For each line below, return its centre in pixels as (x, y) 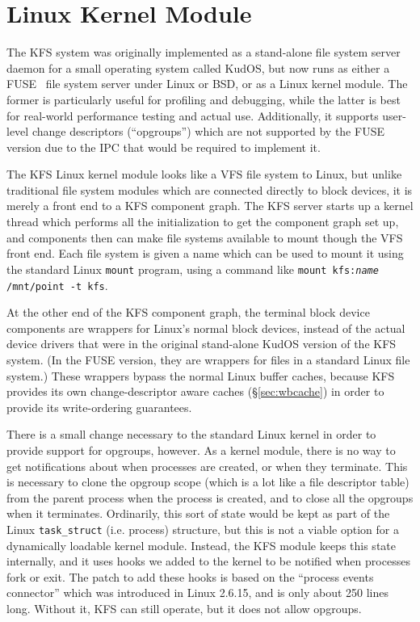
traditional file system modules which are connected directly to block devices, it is (210, 189)
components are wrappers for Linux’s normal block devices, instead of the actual (206, 328)
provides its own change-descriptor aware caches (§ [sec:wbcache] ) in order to (195, 391)
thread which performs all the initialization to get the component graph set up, (203, 222)
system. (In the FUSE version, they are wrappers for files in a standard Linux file (208, 359)
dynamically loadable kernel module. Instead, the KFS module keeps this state (201, 545)
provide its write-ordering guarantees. (99, 407)
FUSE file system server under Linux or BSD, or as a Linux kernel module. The (207, 84)
